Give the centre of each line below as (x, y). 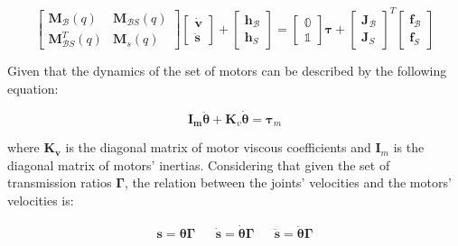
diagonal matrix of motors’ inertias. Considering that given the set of (199, 164)
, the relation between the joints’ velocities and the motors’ (288, 182)
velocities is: (41, 200)
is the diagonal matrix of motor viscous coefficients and (218, 147)
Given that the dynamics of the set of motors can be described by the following (227, 71)
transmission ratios (60, 182)
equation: (33, 88)
